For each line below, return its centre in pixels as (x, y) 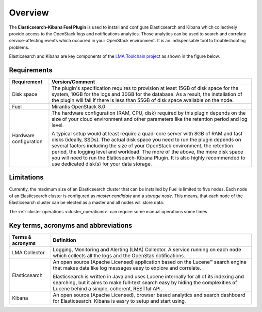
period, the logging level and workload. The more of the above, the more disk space (147, 152)
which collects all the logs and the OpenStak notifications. (119, 255)
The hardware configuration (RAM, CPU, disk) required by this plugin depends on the (149, 113)
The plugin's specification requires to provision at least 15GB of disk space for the (145, 88)
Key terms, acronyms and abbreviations (71, 225)
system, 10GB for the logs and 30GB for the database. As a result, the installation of (147, 94)
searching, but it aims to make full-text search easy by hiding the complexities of (145, 282)
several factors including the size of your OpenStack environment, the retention (142, 146)
